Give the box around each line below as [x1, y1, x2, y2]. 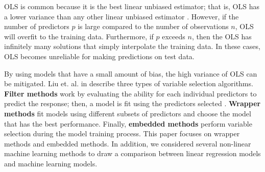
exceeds [162, 31, 185, 41]
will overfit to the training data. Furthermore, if [4, 31, 154, 41]
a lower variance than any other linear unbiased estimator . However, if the [4, 11, 239, 21]
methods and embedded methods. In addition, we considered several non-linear [4, 138, 251, 149]
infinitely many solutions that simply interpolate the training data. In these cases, [4, 41, 260, 52]
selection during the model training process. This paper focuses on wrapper [4, 128, 240, 139]
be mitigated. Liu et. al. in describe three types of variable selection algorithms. [4, 78, 253, 89]
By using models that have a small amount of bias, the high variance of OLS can [4, 68, 257, 79]
